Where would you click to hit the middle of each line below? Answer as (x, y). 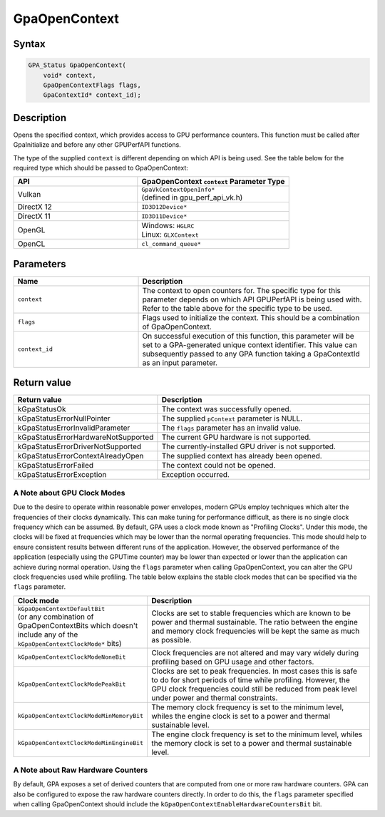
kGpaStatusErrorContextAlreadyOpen (81, 456)
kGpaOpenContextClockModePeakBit (72, 684)
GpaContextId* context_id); (92, 95)
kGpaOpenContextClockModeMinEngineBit (81, 743)
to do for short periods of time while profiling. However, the (250, 679)
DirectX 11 (34, 216)
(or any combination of (56, 617)
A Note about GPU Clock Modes (69, 493)
